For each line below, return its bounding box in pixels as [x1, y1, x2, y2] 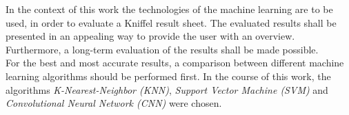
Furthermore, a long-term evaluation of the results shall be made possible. [6, 42, 319, 56]
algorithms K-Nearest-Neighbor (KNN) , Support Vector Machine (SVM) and [6, 82, 328, 97]
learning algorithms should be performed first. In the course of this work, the [6, 68, 331, 83]
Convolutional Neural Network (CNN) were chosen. [6, 96, 222, 110]
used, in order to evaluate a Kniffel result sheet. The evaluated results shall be [6, 15, 337, 29]
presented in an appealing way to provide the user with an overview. [6, 29, 295, 43]
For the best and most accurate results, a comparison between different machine [6, 55, 344, 70]
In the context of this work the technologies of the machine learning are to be [6, 2, 333, 16]
